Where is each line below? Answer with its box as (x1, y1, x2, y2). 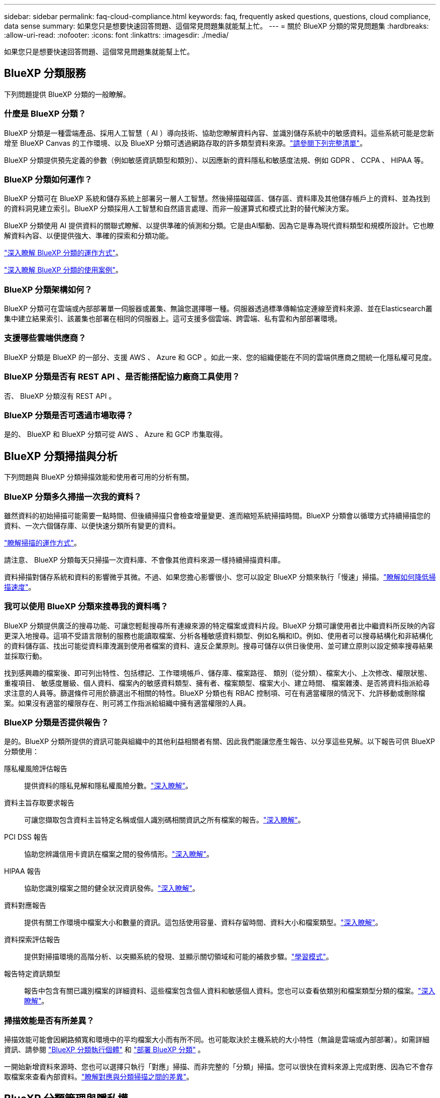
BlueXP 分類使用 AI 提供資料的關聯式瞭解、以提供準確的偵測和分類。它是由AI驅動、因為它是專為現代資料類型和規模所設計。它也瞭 (4, 221, 434, 230)
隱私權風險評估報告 (4, 764, 67, 773)
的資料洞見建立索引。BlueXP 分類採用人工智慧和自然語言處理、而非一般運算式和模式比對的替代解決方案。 (4, 204, 354, 213)
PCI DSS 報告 (4, 833, 48, 842)
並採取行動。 (4, 651, 46, 660)
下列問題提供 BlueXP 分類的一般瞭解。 (4, 89, 130, 99)
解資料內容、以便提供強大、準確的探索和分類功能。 (4, 231, 173, 240)
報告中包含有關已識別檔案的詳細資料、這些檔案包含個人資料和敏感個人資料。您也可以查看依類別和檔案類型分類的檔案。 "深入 (24, 986, 435, 995)
